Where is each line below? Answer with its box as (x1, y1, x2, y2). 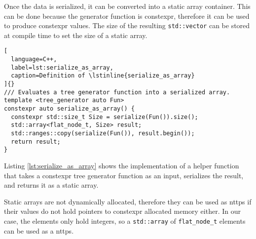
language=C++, (11, 56, 57, 63)
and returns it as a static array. (4, 180, 99, 190)
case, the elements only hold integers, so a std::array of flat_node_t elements (4, 215, 246, 226)
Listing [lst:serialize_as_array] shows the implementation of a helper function (4, 160, 239, 170)
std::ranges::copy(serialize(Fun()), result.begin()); (11, 130, 195, 137)
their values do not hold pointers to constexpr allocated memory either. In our (4, 206, 241, 216)
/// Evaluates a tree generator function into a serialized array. (4, 88, 230, 96)
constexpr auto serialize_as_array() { (4, 105, 135, 113)
